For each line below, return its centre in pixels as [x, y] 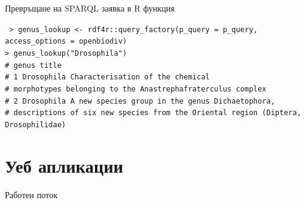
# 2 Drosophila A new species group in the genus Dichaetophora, [140, 101]
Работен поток [31, 194]
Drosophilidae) [36, 125]
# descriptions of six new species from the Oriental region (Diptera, [153, 113]
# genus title [33, 65]
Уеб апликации [64, 165]
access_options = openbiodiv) [66, 42]
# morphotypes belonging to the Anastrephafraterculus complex [136, 89]
